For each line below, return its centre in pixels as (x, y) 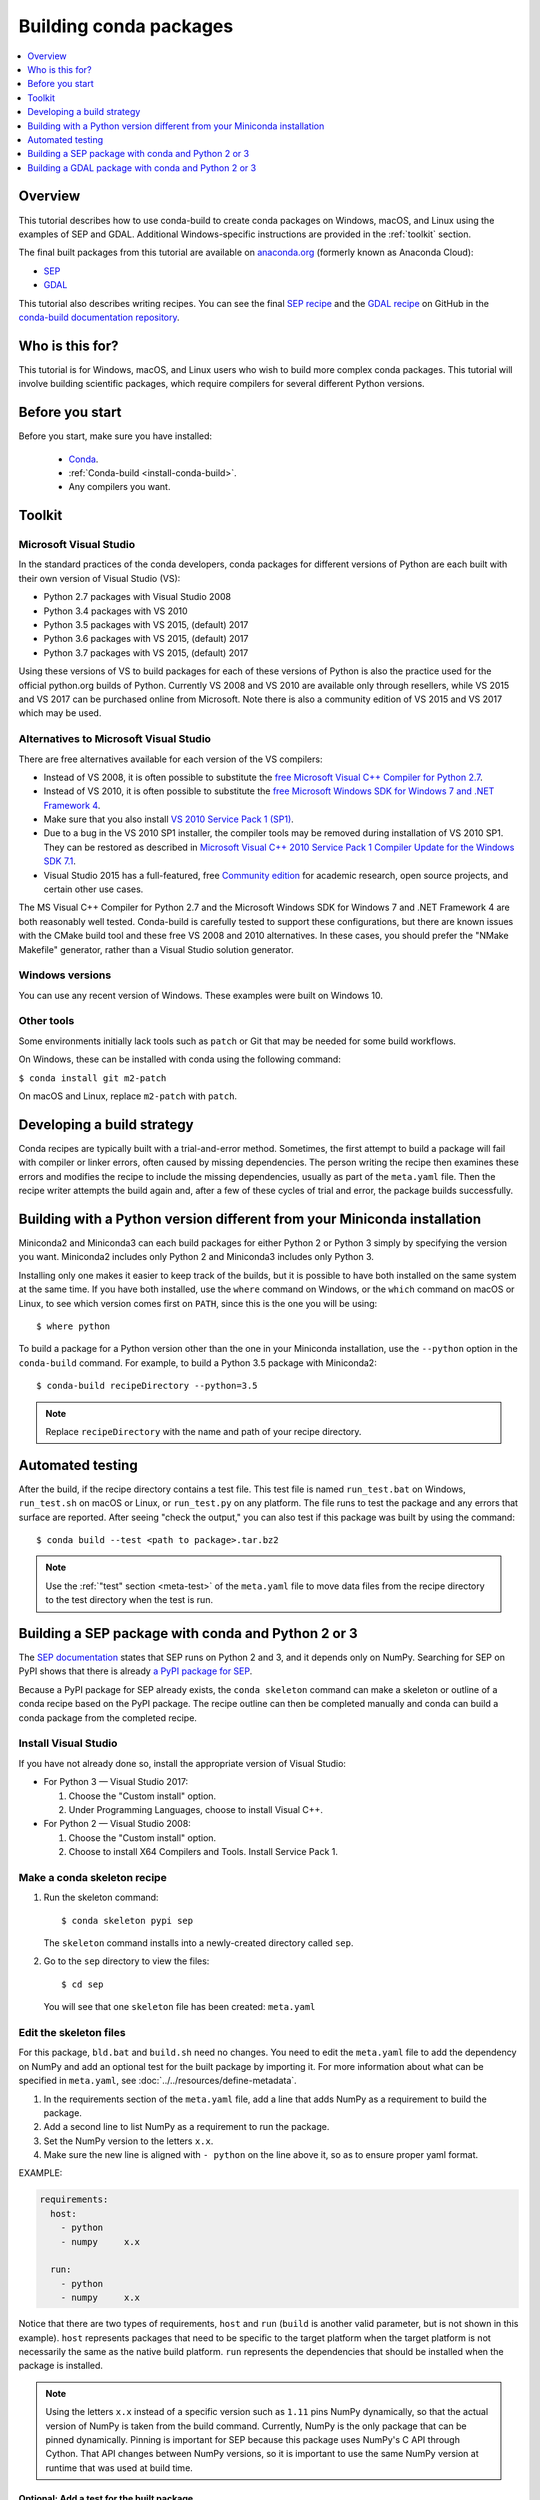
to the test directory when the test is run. (129, 1600)
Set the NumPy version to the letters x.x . (128, 2141)
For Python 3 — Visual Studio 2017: (116, 1782)
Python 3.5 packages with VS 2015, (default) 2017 (146, 625)
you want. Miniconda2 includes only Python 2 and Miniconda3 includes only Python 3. (196, 1257)
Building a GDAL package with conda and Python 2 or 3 (142, 167)
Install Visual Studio (68, 1743)
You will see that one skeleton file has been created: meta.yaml (179, 2007)
